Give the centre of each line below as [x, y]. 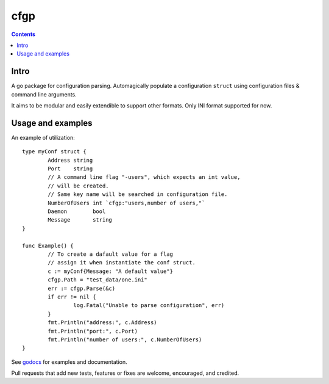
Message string [80, 220]
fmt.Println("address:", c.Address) [103, 323]
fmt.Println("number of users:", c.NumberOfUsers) [125, 339]
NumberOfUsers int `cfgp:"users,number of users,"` [126, 203]
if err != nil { [72, 297]
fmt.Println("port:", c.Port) [93, 331]
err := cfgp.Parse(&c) [82, 288]
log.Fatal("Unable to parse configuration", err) [149, 306]
